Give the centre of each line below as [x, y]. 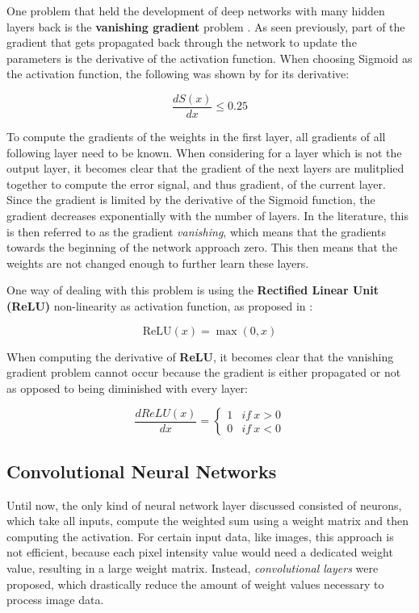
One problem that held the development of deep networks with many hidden [196, 10]
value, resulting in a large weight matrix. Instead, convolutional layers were [193, 567]
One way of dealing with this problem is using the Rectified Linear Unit [193, 290]
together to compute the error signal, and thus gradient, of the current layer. [196, 183]
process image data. [55, 600]
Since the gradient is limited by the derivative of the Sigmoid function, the [191, 200]
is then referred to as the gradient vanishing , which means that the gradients [196, 231]
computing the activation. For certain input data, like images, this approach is [200, 536]
